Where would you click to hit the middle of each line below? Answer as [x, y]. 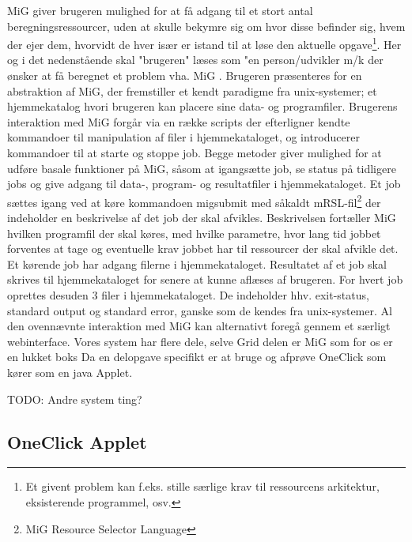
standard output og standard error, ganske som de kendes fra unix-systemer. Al [200, 310]
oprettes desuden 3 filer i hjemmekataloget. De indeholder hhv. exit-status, [188, 295]
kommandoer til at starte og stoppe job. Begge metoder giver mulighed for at [195, 152]
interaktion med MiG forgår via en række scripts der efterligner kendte [179, 121]
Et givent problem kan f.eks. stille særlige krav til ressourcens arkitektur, [202, 486]
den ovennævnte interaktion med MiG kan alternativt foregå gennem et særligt [199, 326]
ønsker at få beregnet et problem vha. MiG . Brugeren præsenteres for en [185, 75]
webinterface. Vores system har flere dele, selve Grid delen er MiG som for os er [200, 341]
